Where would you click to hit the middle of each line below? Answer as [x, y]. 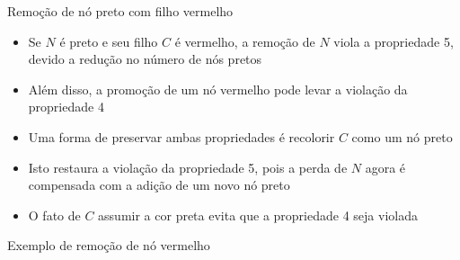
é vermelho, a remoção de [245, 41]
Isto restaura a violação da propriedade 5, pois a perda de [188, 167]
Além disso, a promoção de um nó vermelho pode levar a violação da [218, 89]
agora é [385, 167]
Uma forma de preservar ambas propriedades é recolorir [181, 136]
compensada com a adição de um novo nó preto [159, 185]
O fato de [54, 215]
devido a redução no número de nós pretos [145, 59]
